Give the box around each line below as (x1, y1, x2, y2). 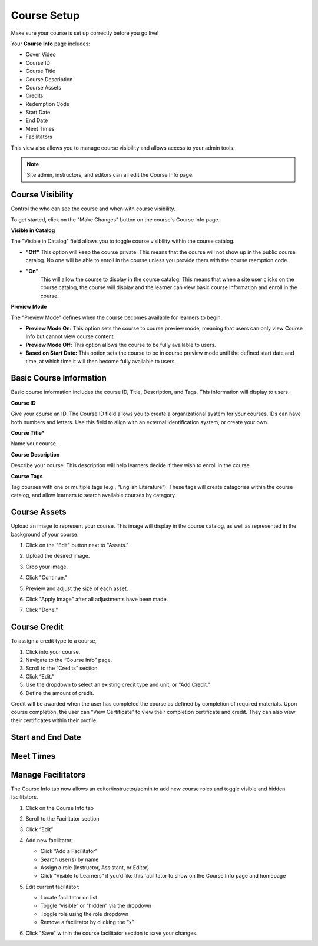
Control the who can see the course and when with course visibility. (11, 205, 176, 212)
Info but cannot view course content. (25, 333, 115, 340)
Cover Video (25, 51, 56, 58)
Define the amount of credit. (25, 689, 94, 696)
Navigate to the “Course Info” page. (25, 657, 112, 664)
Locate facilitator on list (40, 894, 97, 901)
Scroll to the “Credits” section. (25, 664, 100, 672)
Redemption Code (25, 100, 70, 107)
